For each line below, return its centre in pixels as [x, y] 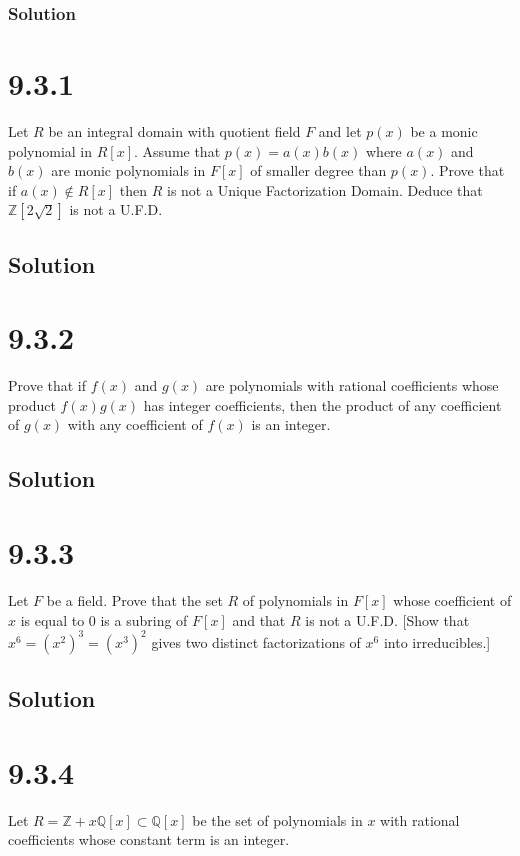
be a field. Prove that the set [134, 599]
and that [259, 619]
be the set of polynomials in [277, 819]
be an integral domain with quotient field [174, 130]
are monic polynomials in [128, 170]
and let [340, 130]
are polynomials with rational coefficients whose [352, 385]
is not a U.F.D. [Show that [387, 619]
